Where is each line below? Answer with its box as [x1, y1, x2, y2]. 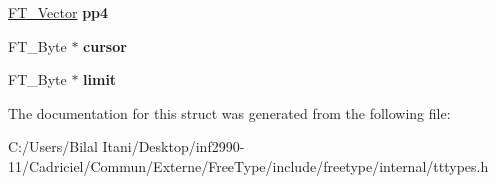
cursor [83, 35, 127, 56]
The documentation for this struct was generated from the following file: [8, 102, 451, 123]
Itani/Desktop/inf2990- [102, 136, 245, 157]
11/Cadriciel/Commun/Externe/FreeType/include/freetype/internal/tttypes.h [8, 155, 489, 176]
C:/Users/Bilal [8, 136, 98, 157]
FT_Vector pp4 [8, 2, 109, 22]
